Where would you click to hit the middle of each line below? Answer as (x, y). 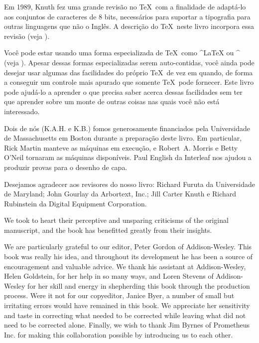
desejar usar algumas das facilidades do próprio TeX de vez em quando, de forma (129, 72)
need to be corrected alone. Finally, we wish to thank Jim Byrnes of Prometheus (127, 325)
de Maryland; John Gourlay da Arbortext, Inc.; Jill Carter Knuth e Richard (120, 194)
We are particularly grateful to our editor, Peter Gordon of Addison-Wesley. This (128, 247)
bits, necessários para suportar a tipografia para (177, 16)
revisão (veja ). (27, 36)
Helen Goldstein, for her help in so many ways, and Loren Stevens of (109, 276)
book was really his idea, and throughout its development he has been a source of (129, 257)
